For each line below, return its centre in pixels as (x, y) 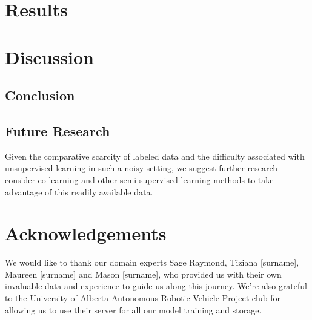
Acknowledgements (86, 233)
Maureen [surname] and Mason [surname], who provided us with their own (143, 274)
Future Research (58, 130)
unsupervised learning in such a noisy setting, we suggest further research (141, 168)
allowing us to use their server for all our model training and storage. (133, 309)
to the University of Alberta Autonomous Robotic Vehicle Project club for (143, 298)
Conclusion (40, 95)
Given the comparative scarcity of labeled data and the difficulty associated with (155, 156)
